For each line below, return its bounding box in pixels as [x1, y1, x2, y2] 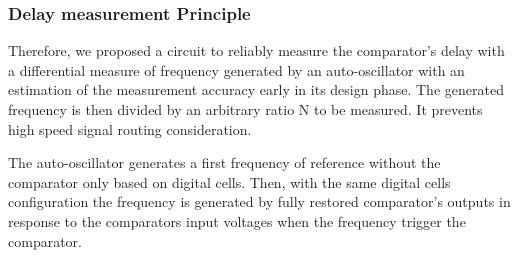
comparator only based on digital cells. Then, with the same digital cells [8, 171, 451, 192]
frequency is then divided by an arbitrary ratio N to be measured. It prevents [8, 99, 483, 119]
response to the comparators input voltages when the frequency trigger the [8, 210, 466, 231]
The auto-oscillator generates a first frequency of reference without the [8, 152, 441, 173]
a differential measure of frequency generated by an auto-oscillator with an [8, 59, 465, 80]
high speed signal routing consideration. [8, 118, 252, 139]
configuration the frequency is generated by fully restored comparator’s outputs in [8, 191, 511, 212]
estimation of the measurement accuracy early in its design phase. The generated [8, 79, 504, 100]
